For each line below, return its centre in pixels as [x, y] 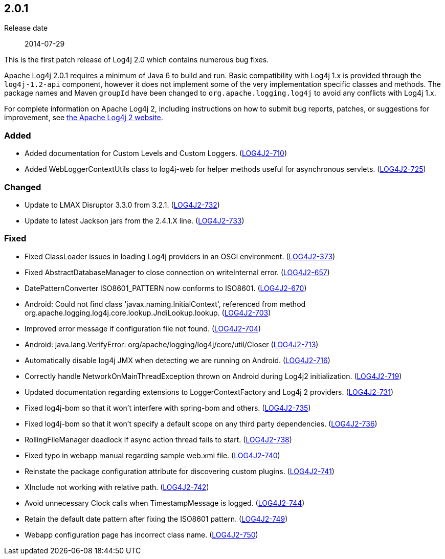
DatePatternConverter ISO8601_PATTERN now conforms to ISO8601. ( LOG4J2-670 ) [166, 288]
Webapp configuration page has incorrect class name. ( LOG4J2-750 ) [141, 534]
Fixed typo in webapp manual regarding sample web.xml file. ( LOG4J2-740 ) [152, 455]
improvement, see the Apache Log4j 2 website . [84, 118]
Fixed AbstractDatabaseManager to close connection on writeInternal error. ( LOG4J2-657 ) [177, 272]
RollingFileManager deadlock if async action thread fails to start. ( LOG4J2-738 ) [158, 439]
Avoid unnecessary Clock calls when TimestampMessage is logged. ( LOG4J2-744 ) [165, 503]
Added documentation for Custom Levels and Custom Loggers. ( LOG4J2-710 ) [156, 153]
